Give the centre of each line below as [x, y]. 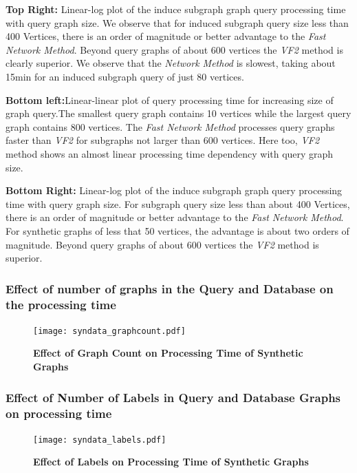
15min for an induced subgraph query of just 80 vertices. [125, 76]
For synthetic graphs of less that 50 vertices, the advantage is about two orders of [177, 230]
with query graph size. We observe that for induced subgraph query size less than [177, 22]
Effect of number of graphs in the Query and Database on [170, 288]
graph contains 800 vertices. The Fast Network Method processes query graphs [170, 126]
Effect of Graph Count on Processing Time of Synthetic [168, 353]
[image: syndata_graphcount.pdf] [109, 331]
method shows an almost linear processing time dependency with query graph [170, 153]
